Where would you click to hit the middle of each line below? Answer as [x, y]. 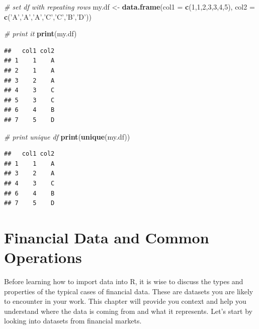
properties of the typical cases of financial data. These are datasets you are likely [129, 291]
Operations [43, 257]
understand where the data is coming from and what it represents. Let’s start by [128, 311]
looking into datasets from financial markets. [73, 321]
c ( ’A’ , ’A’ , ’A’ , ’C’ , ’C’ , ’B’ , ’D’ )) [48, 16]
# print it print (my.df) [40, 34]
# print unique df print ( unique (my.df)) [67, 136]
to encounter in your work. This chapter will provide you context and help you [125, 301]
